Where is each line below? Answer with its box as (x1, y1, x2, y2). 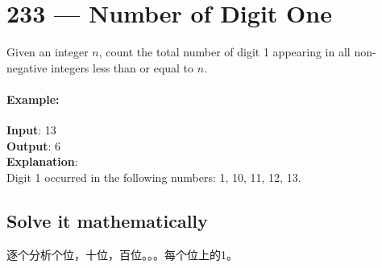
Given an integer (6, 43, 89, 60)
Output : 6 (6, 137, 61, 154)
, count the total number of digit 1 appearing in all (98, 43, 351, 60)
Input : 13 (6, 122, 56, 138)
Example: (6, 90, 60, 107)
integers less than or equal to (51, 59, 194, 76)
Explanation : (6, 153, 78, 170)
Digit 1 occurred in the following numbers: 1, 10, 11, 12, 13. (6, 168, 301, 185)
